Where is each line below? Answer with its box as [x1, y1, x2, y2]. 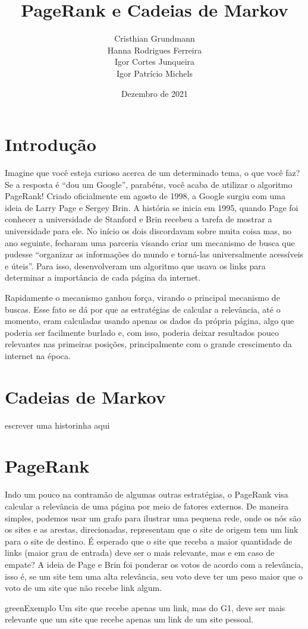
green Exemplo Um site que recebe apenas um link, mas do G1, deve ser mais [5, 601, 285, 614]
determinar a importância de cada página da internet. [5, 271, 201, 284]
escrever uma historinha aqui [5, 419, 110, 431]
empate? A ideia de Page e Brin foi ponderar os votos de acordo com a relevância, [5, 558, 303, 570]
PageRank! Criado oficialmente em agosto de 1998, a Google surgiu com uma [5, 190, 286, 202]
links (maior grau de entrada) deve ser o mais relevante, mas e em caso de [5, 546, 275, 559]
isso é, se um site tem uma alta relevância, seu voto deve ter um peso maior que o [5, 570, 303, 582]
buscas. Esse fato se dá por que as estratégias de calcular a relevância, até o [5, 303, 281, 315]
